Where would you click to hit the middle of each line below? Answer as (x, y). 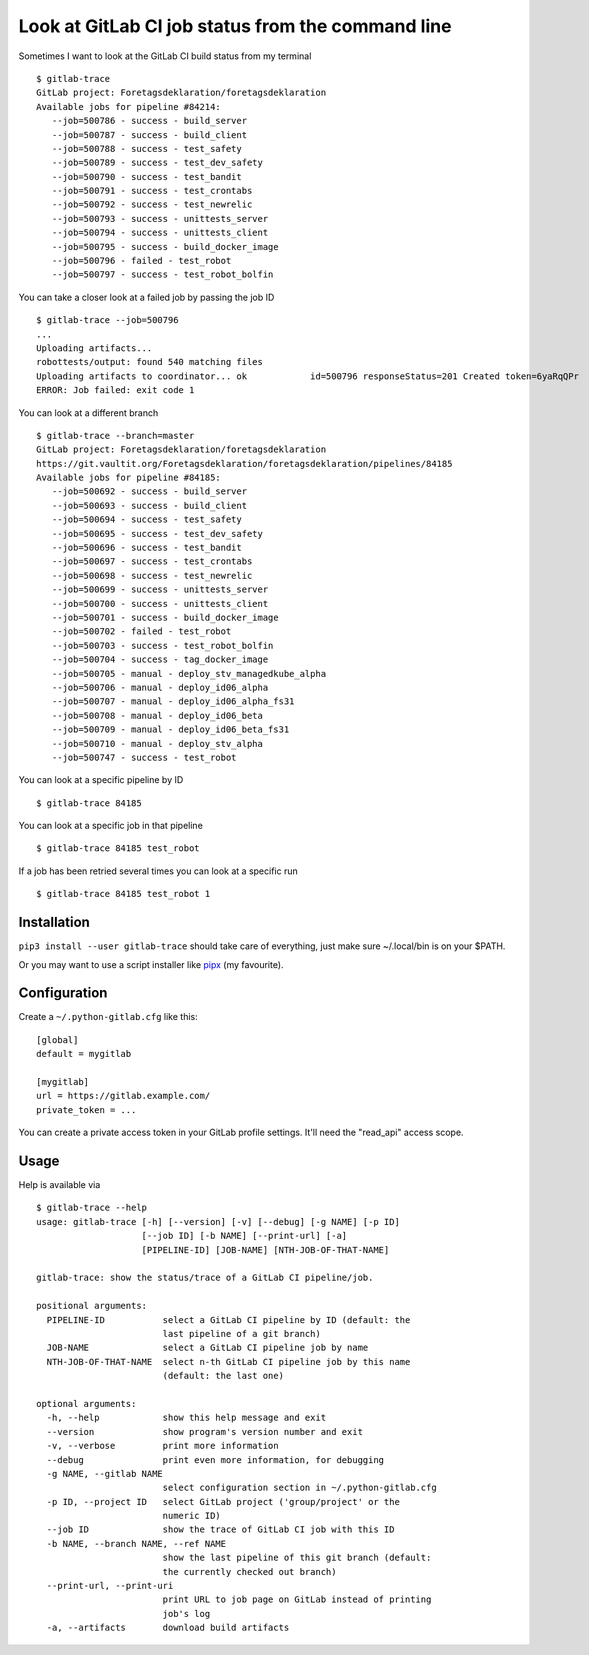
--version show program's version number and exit (205, 1431)
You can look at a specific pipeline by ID (101, 780)
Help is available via (59, 1185)
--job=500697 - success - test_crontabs (152, 561)
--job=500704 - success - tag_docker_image (160, 659)
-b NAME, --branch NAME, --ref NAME (136, 1543)
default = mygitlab (84, 1054)
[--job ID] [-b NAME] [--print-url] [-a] (244, 1236)
